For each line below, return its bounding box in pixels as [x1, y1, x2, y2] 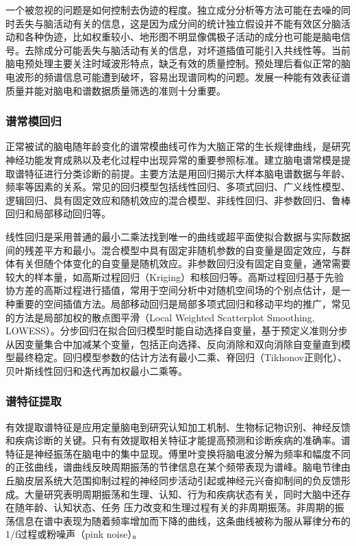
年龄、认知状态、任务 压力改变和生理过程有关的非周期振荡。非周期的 [24, 500, 335, 514]
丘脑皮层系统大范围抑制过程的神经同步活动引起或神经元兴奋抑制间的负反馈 [5, 473, 341, 488]
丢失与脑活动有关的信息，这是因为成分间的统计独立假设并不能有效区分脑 [14, 16, 341, 30]
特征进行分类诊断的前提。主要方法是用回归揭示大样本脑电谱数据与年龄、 [24, 166, 351, 180]
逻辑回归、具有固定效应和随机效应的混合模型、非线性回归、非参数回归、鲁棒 [5, 193, 351, 207]
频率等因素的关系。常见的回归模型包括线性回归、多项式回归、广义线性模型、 [5, 179, 351, 194]
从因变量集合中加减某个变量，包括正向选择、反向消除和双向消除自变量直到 [5, 336, 341, 351]
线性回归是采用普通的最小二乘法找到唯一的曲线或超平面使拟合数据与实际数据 [5, 229, 351, 243]
